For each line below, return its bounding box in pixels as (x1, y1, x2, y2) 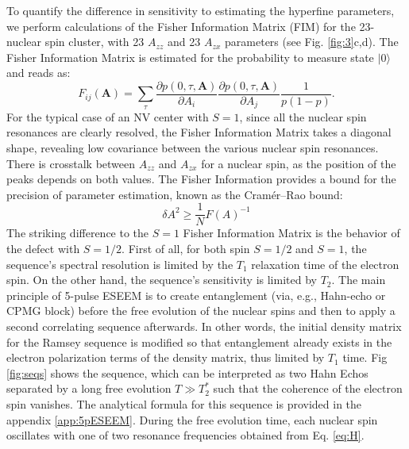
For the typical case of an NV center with (6, 108, 209, 125)
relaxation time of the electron (251, 255, 399, 272)
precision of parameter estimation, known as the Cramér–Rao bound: (6, 186, 343, 202)
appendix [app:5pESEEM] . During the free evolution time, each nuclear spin (6, 411, 378, 428)
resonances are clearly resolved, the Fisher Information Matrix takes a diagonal (6, 124, 392, 140)
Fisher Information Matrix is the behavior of (183, 224, 400, 241)
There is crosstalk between (6, 155, 136, 171)
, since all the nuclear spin (239, 108, 367, 125)
